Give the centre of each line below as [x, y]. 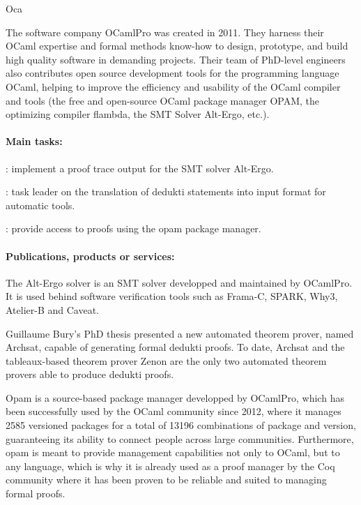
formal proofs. [36, 493]
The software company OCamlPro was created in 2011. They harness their [165, 32]
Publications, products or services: [90, 256]
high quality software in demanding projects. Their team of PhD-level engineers [176, 59]
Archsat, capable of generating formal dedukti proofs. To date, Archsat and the [175, 347]
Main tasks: [34, 141]
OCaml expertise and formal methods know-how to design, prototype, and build [177, 46]
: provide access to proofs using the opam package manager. [133, 228]
